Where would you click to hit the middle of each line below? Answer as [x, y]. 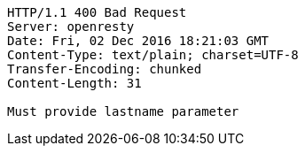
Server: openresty [71, 27]
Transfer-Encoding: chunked [105, 69]
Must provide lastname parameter [123, 111]
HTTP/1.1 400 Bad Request [97, 12]
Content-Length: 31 [74, 83]
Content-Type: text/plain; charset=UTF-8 [153, 55]
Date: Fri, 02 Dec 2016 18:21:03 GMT [138, 41]
